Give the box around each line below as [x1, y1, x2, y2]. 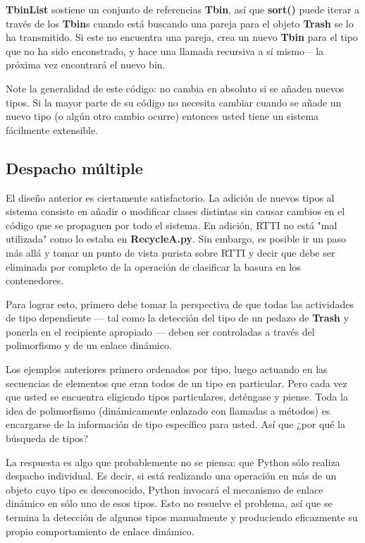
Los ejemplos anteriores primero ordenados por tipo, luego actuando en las [6, 362, 328, 377]
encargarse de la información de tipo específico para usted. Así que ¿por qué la [6, 417, 345, 432]
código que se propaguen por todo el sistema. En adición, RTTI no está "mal [6, 217, 338, 232]
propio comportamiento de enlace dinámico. [6, 523, 194, 538]
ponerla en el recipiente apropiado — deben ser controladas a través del [6, 324, 315, 338]
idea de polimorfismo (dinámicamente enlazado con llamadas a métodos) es [6, 403, 330, 417]
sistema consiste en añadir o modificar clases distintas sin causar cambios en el [6, 204, 345, 219]
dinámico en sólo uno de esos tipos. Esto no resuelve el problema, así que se [6, 496, 333, 511]
